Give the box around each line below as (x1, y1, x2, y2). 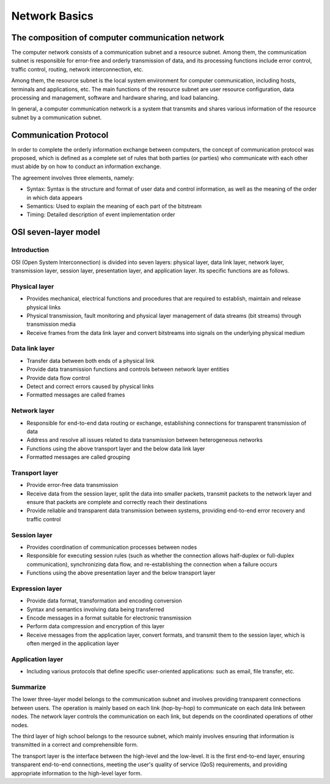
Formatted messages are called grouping (26, 453, 131, 461)
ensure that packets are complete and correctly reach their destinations (26, 499, 207, 506)
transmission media (26, 321, 76, 328)
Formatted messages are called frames (26, 391, 125, 398)
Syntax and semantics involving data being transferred (26, 606, 164, 613)
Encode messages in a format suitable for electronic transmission (26, 614, 192, 621)
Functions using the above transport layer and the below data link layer (26, 445, 205, 452)
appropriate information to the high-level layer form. (11, 769, 142, 777)
